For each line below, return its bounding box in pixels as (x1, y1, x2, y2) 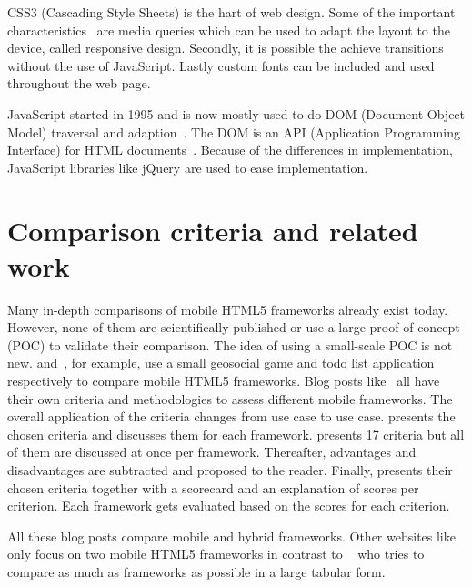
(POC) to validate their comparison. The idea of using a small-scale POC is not (7, 335, 453, 354)
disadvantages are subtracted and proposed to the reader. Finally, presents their (7, 460, 453, 479)
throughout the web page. (7, 74, 151, 93)
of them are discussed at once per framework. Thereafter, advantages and (7, 442, 417, 461)
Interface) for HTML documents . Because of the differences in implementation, (7, 140, 453, 159)
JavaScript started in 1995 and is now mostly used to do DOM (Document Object (7, 104, 466, 123)
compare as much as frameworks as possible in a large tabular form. (7, 562, 386, 581)
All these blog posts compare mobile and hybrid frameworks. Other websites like (7, 526, 456, 545)
